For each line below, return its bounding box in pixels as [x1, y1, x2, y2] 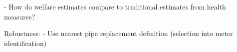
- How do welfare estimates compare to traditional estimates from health [4, 1, 226, 11]
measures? [4, 11, 35, 21]
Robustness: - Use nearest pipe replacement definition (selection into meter [4, 28, 233, 38]
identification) [4, 37, 47, 48]
